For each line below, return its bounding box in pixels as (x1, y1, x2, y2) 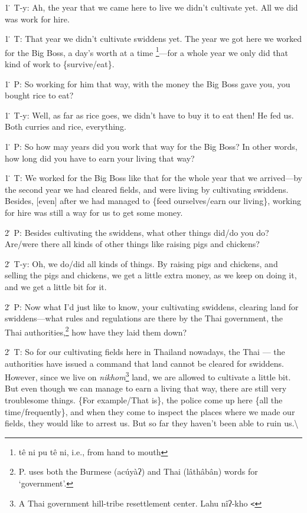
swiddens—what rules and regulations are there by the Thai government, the (5, 312, 283, 324)
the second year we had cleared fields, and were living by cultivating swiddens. (5, 183, 289, 195)
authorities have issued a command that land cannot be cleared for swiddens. (5, 357, 285, 369)
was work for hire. (5, 12, 70, 25)
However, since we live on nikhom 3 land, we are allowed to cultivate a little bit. (5, 369, 291, 383)
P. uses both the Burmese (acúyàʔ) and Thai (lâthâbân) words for (18, 465, 258, 478)
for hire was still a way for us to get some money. (5, 206, 183, 218)
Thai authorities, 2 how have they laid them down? (5, 324, 187, 338)
